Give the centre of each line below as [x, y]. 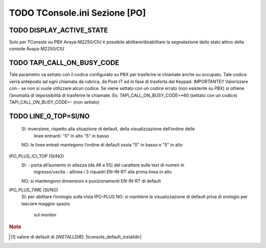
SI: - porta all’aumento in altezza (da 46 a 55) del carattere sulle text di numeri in [103, 165]
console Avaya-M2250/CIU [37, 49]
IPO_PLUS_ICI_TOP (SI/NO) [36, 156]
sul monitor [45, 215]
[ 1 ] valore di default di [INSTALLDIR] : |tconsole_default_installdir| [76, 237]
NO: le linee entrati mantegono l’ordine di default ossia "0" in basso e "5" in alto [102, 145]
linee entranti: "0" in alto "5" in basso [71, 136]
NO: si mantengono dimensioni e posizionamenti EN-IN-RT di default [91, 181]
